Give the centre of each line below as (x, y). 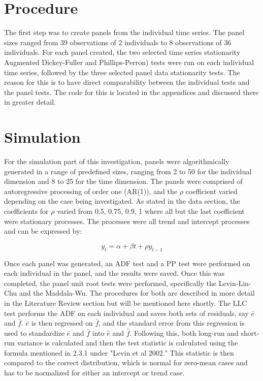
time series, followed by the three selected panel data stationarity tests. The (122, 72)
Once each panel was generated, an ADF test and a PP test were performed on (127, 263)
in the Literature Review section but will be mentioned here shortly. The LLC (126, 303)
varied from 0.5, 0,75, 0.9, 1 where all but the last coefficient (151, 211)
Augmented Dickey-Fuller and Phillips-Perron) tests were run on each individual (129, 62)
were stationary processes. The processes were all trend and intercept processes (127, 221)
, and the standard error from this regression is (172, 323)
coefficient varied (211, 191)
